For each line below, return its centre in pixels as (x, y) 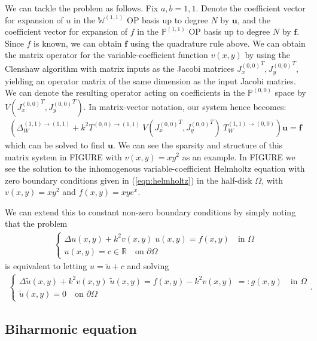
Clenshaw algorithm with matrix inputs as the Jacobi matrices (120, 68)
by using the (267, 55)
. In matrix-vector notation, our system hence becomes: (185, 106)
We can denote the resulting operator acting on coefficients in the (125, 92)
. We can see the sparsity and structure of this (198, 144)
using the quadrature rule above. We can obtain (218, 43)
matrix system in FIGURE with (63, 156)
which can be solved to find (55, 144)
